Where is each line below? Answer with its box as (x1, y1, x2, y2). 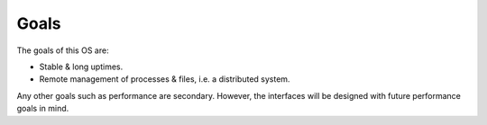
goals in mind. (16, 103, 69, 114)
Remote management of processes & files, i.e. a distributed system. (39, 74, 290, 85)
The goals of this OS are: (16, 45, 109, 56)
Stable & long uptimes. (39, 61, 124, 72)
